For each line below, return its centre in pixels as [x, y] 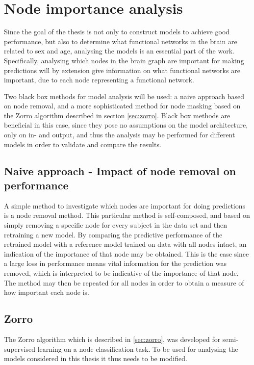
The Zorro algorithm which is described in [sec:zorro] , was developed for [112, 339]
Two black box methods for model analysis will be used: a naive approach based [124, 96]
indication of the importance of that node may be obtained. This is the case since [127, 253]
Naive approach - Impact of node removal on [120, 170]
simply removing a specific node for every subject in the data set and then [116, 225]
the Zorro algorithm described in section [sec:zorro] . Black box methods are [117, 115]
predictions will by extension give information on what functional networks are [122, 70]
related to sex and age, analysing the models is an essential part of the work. [119, 51]
